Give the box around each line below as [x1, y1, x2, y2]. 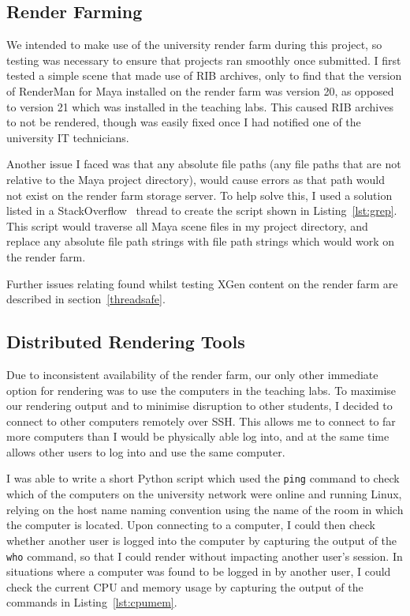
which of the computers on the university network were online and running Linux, [6, 486, 402, 502]
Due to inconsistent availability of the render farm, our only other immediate [6, 366, 378, 382]
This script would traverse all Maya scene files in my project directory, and [6, 217, 368, 234]
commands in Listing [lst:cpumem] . [6, 594, 177, 610]
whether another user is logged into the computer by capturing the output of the [6, 531, 397, 548]
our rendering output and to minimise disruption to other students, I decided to [6, 397, 393, 414]
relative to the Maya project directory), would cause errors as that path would [6, 171, 386, 187]
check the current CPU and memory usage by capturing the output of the [6, 578, 363, 595]
